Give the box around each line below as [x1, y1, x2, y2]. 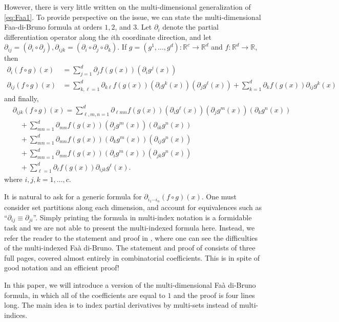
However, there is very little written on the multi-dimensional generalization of [4, 2, 251, 12]
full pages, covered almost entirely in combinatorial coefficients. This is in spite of [4, 252, 260, 263]
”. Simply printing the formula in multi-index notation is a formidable [33, 212, 252, 222]
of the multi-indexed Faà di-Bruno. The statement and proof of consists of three [4, 242, 256, 253]
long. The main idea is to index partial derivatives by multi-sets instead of [4, 300, 237, 310]
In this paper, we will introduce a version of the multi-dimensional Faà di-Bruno [4, 279, 256, 290]
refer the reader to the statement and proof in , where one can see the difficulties [4, 232, 258, 243]
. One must [201, 191, 237, 202]
